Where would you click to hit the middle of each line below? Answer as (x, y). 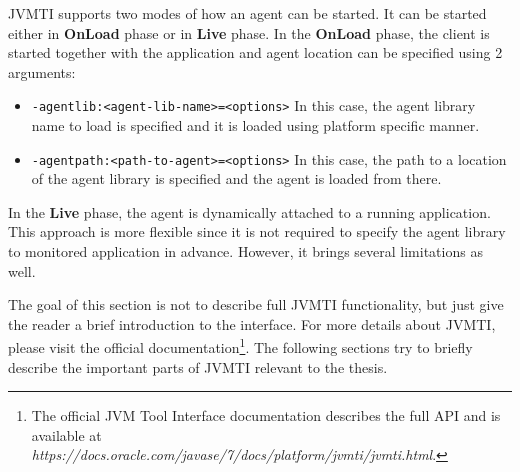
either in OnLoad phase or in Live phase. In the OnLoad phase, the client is (249, 32)
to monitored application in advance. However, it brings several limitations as (245, 251)
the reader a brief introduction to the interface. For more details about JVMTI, (252, 323)
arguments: (42, 71)
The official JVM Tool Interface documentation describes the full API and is (266, 415)
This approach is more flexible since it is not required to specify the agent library (257, 231)
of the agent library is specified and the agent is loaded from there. (236, 178)
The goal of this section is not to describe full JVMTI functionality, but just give (256, 304)
